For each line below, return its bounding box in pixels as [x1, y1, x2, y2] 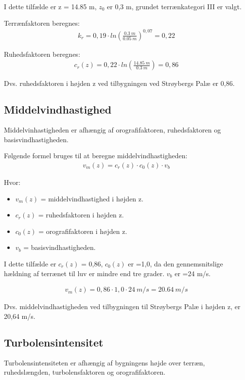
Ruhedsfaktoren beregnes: [4, 49, 80, 59]
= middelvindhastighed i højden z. [40, 193, 143, 203]
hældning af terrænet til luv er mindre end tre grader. [4, 268, 165, 278]
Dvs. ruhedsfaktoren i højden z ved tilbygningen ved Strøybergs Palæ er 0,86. [4, 78, 235, 88]
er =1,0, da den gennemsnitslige [128, 258, 223, 268]
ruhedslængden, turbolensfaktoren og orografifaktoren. [4, 367, 166, 377]
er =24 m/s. [175, 268, 211, 278]
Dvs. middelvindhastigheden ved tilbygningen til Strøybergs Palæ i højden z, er [4, 301, 241, 312]
